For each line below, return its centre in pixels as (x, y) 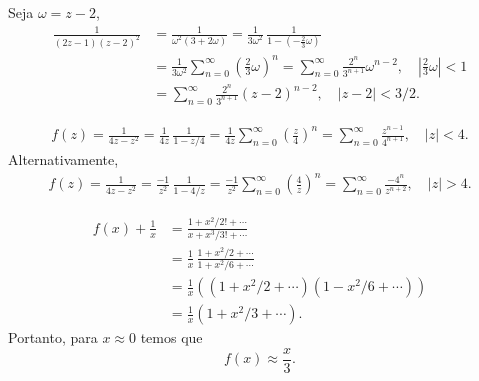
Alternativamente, (63, 159)
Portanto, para (53, 337)
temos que (171, 337)
